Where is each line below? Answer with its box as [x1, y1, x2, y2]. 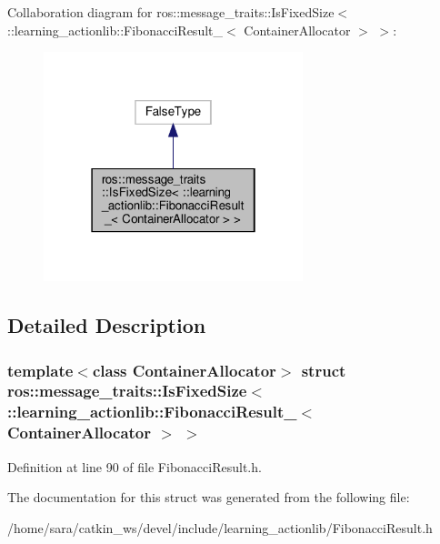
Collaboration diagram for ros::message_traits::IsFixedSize [7, 3, 335, 21]
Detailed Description [7, 311, 206, 339]
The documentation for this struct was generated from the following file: [7, 488, 410, 507]
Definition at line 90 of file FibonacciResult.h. [7, 457, 262, 476]
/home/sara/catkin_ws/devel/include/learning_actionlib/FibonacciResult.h [7, 518, 433, 537]
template [7, 358, 74, 381]
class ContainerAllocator [92, 358, 276, 381]
